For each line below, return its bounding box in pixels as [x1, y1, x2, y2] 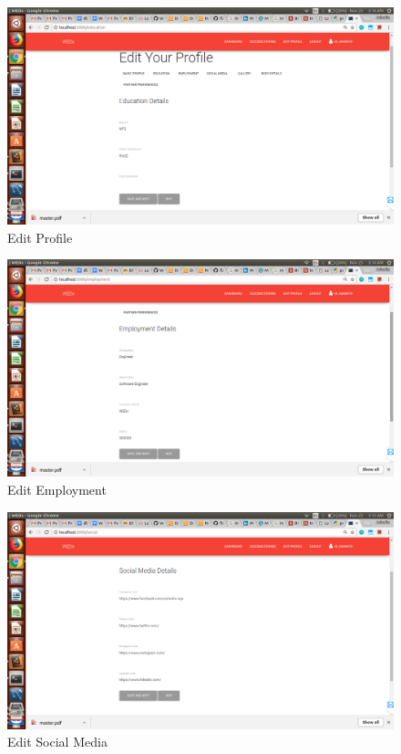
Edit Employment [7, 479, 107, 498]
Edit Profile [7, 227, 73, 246]
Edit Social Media [7, 732, 108, 751]
